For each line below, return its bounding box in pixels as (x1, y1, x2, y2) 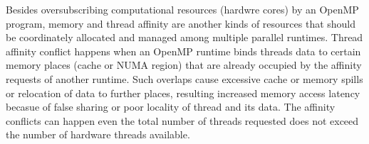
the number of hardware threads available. (6, 127, 190, 142)
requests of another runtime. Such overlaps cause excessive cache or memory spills (6, 71, 363, 86)
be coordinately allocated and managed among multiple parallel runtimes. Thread (6, 30, 363, 45)
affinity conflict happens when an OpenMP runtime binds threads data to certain (6, 43, 361, 58)
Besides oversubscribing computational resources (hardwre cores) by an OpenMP (6, 2, 359, 16)
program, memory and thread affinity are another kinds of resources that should (6, 16, 356, 31)
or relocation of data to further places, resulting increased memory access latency (6, 85, 360, 100)
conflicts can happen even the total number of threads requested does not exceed (6, 113, 359, 128)
